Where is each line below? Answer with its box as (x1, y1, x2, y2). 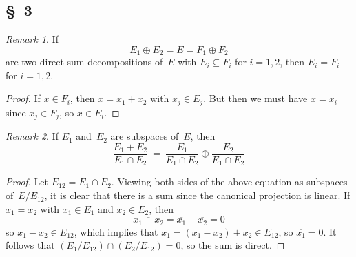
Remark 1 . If (6, 32, 59, 46)
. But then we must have (203, 91, 308, 105)
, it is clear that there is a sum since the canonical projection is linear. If (44, 188, 350, 203)
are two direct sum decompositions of (6, 54, 163, 69)
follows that (6, 238, 55, 252)
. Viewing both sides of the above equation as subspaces (111, 174, 348, 189)
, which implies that (74, 224, 158, 238)
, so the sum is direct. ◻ (180, 238, 285, 252)
